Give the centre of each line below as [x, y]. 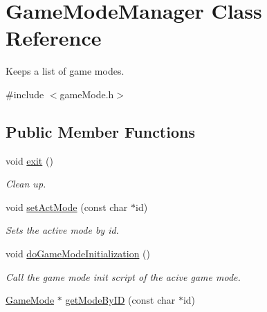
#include [25, 94]
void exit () [29, 160]
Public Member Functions [100, 131]
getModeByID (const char [120, 300]
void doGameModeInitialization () [78, 254]
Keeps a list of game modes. [65, 71]
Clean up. [26, 184]
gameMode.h [87, 94]
